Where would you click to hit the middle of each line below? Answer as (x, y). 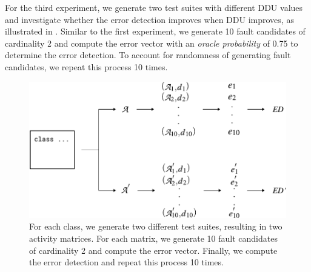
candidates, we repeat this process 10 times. (86, 66)
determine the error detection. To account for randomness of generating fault (148, 55)
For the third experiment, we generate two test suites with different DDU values (154, 7)
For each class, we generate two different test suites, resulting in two (156, 226)
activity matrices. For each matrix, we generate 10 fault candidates (153, 238)
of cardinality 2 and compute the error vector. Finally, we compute (153, 250)
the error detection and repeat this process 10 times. (126, 262)
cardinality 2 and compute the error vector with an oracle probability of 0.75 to (152, 43)
